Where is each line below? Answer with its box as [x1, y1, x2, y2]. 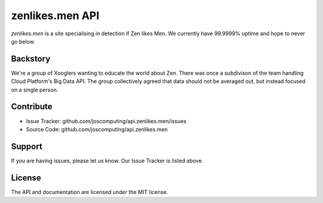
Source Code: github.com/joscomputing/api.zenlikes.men [26, 125, 168, 133]
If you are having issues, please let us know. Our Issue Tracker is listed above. [11, 157, 203, 164]
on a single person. [11, 86, 59, 93]
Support [11, 141, 42, 152]
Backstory [11, 54, 51, 64]
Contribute [11, 101, 53, 112]
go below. [11, 38, 35, 45]
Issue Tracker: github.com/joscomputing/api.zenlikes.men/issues [26, 117, 187, 125]
